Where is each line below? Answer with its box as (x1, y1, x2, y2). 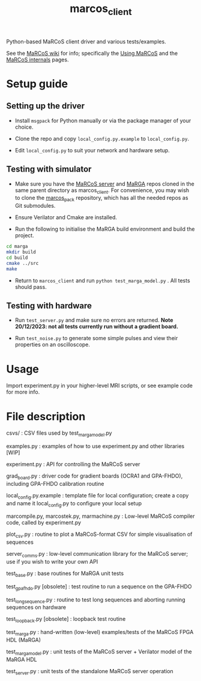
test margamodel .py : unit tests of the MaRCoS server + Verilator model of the (6, 648, 192, 656)
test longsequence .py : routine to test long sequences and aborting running (6, 595, 185, 605)
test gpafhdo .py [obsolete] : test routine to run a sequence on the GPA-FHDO (6, 583, 192, 591)
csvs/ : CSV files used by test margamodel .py (6, 429, 112, 438)
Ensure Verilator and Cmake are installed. (14, 214, 118, 221)
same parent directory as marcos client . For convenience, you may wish (14, 186, 190, 195)
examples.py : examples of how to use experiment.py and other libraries (6, 443, 185, 450)
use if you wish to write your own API (6, 558, 98, 565)
